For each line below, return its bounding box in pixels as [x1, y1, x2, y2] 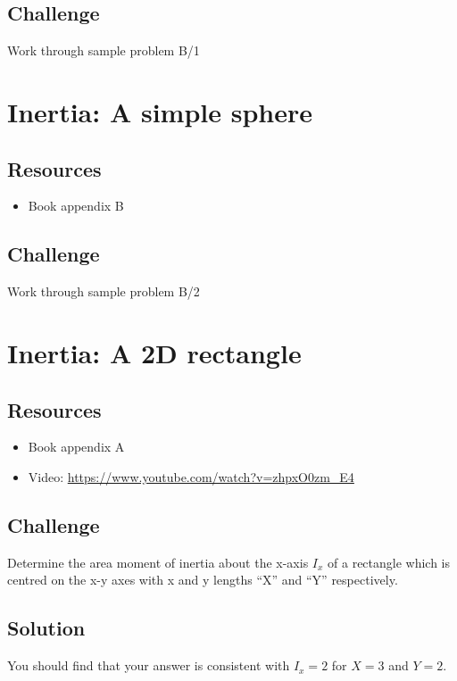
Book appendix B [28, 196, 124, 215]
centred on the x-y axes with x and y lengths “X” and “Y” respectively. [7, 570, 398, 589]
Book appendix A [28, 437, 125, 456]
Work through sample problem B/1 [7, 41, 200, 60]
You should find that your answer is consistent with [7, 656, 290, 675]
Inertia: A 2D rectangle [7, 334, 302, 370]
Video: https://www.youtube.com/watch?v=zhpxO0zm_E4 [28, 467, 354, 486]
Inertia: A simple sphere [7, 93, 312, 129]
